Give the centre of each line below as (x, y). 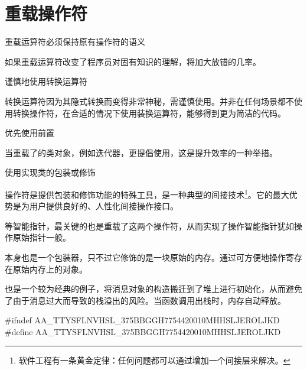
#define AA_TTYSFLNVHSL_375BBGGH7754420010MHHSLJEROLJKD (143, 331)
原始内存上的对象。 (50, 269)
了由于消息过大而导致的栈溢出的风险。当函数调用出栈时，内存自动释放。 (145, 300)
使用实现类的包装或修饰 (50, 172)
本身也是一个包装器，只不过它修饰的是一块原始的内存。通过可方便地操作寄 (149, 257)
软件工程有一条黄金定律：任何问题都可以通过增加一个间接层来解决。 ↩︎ (154, 360)
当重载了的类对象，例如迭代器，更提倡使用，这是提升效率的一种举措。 (141, 152)
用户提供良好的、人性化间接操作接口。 (104, 206)
